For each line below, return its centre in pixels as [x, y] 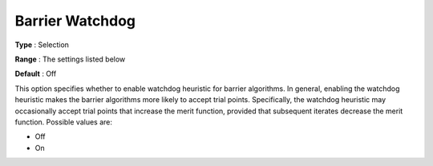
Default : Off [36, 74]
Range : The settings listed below [70, 59]
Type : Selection [42, 45]
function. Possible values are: [63, 122]
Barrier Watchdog [75, 21]
